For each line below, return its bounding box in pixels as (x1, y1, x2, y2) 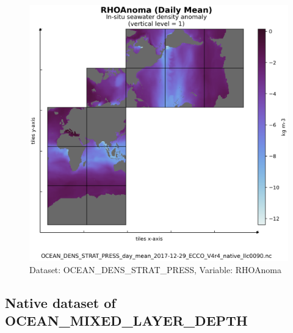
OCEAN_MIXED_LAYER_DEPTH (5, 311, 248, 330)
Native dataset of (5, 293, 116, 312)
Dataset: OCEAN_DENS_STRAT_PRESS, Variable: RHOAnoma (29, 263, 281, 276)
